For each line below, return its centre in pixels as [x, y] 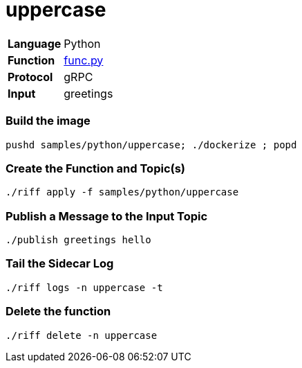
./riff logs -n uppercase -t [84, 287]
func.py [84, 60]
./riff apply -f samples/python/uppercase [122, 192]
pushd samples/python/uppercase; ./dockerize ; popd [151, 144]
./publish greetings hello [78, 240]
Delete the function [58, 312]
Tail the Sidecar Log [60, 264]
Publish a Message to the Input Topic [107, 216]
